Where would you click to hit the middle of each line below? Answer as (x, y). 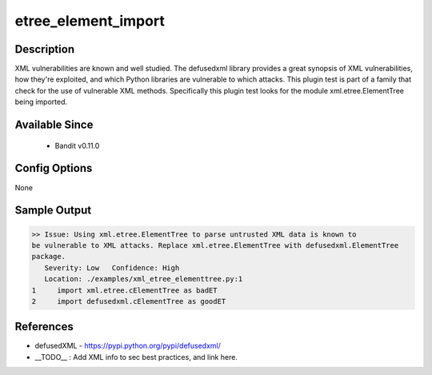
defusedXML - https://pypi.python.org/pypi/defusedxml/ (128, 346)
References (44, 327)
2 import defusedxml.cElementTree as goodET (129, 301)
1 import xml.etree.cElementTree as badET (124, 290)
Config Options (54, 168)
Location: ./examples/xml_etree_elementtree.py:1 (144, 279)
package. (49, 257)
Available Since (54, 125)
